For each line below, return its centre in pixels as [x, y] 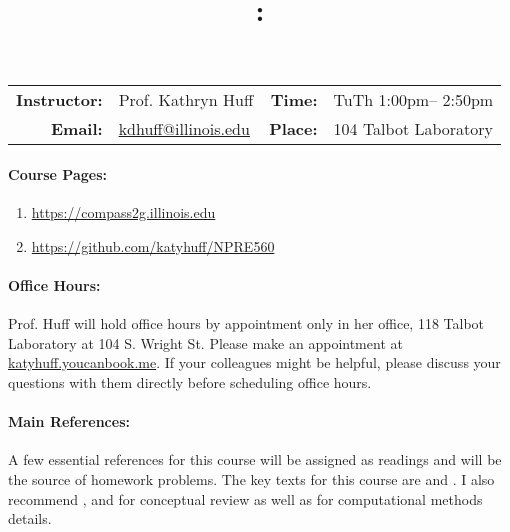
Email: [76, 129]
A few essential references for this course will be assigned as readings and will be [255, 459]
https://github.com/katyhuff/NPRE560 [153, 245]
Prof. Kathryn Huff [186, 100]
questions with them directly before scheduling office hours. [190, 381]
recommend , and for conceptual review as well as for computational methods [245, 498]
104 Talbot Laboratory [413, 129]
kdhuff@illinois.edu [184, 129]
